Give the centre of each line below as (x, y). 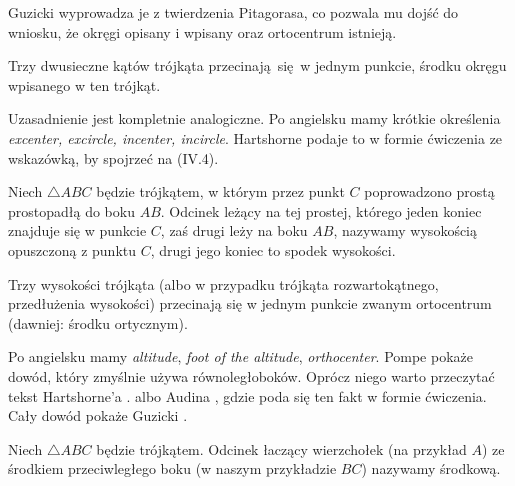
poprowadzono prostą (429, 191)
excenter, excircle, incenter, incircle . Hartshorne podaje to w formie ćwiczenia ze (255, 137)
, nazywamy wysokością (405, 230)
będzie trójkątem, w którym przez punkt (220, 191)
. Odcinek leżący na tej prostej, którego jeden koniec (321, 210)
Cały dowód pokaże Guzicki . (98, 415)
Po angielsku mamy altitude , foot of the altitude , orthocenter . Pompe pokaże (240, 356)
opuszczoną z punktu (72, 249)
